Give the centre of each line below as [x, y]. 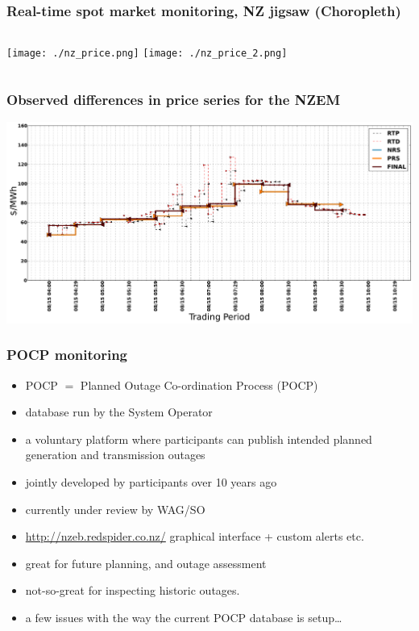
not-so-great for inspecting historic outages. [133, 590]
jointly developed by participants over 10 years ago [151, 482]
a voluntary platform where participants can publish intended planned [199, 439]
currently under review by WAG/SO [115, 509]
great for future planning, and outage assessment [146, 563]
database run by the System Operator [119, 412]
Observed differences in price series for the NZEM [174, 99]
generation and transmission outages [115, 455]
